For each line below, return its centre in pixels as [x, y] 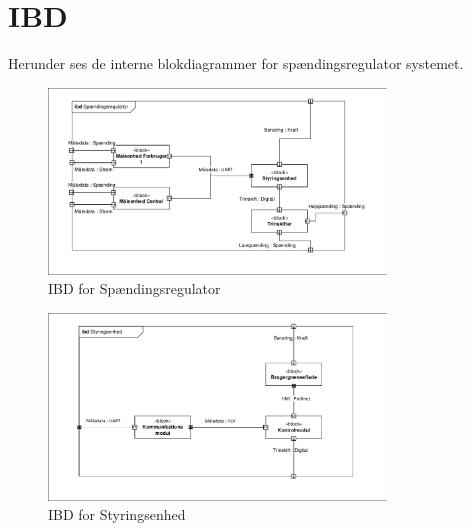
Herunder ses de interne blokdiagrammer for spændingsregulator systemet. [236, 63]
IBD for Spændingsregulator [134, 288]
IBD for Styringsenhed [117, 514]
